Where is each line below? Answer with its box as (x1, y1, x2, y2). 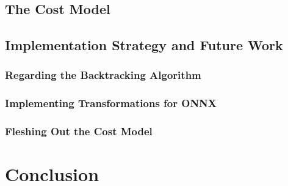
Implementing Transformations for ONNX (5, 95, 217, 111)
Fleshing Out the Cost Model (5, 124, 153, 139)
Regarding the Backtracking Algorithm (5, 67, 201, 83)
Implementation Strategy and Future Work (5, 35, 283, 54)
